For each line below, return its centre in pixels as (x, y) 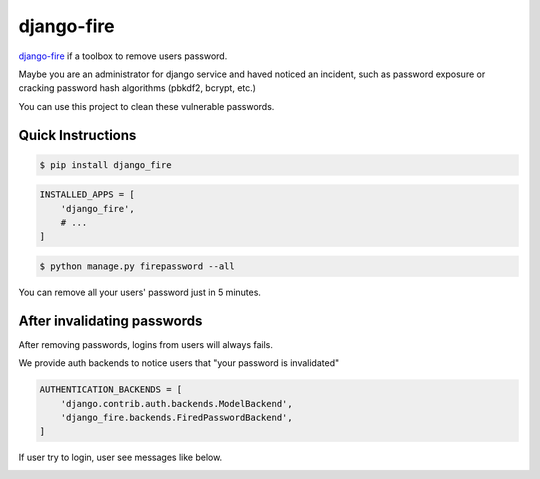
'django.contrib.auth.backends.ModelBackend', (177, 403)
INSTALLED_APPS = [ (87, 194)
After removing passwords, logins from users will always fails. (146, 344)
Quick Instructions (77, 135)
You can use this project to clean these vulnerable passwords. (146, 106)
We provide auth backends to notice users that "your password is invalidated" (179, 363)
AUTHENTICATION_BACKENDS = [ (111, 389)
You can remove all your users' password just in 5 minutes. (140, 292)
